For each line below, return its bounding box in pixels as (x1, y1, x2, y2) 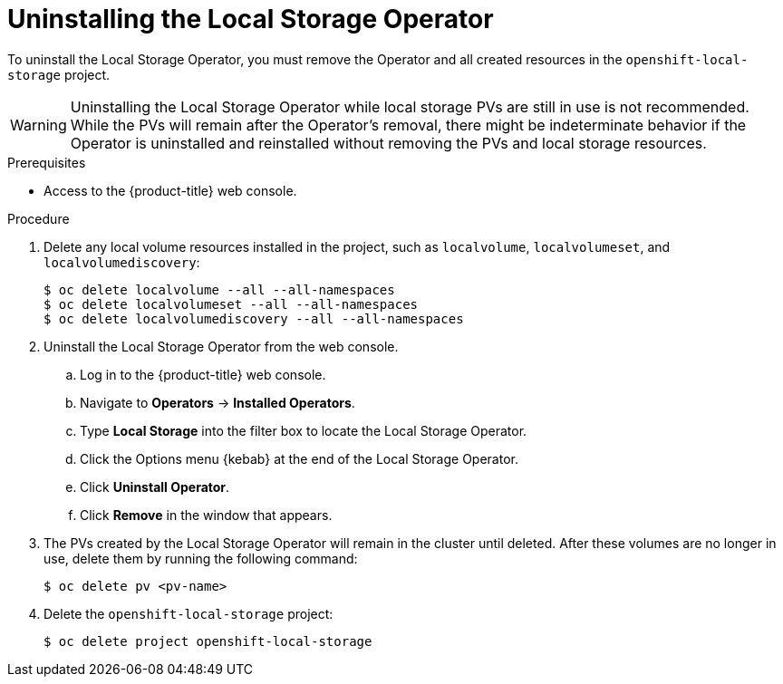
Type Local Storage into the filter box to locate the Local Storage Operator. (80, 422, 527, 438)
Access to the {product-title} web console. (43, 182, 297, 198)
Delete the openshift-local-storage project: (43, 605, 333, 621)
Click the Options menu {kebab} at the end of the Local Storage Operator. (80, 450, 518, 467)
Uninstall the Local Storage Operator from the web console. (43, 338, 399, 354)
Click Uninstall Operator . (80, 478, 230, 495)
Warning (10, 115, 67, 134)
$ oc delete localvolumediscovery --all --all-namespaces (43, 311, 464, 326)
